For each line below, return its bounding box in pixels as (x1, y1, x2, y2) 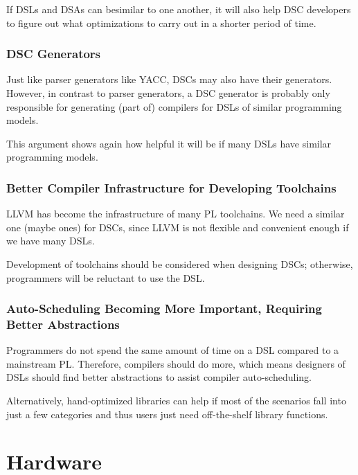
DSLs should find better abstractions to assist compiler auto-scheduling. (6, 370, 312, 384)
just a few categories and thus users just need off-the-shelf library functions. (6, 406, 328, 421)
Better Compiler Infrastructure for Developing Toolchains (6, 179, 337, 196)
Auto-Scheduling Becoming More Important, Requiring (6, 300, 322, 317)
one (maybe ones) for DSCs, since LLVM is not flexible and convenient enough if (6, 219, 349, 234)
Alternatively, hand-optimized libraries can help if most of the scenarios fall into (6, 393, 346, 408)
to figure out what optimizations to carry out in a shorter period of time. (6, 15, 316, 30)
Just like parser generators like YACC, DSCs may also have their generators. (6, 72, 332, 87)
